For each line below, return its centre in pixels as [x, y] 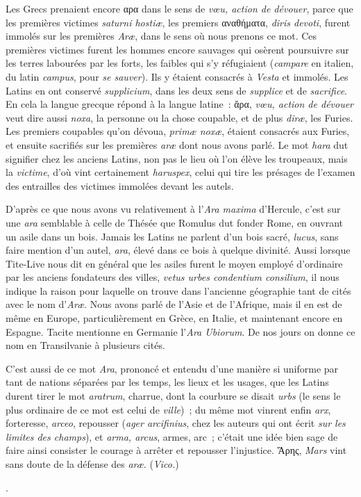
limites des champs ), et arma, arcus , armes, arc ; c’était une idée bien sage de [172, 436]
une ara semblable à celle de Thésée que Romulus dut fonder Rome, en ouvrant [175, 222]
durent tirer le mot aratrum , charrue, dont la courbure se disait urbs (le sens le [173, 396]
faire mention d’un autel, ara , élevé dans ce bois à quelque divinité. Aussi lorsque [178, 250]
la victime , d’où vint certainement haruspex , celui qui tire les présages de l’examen [180, 172]
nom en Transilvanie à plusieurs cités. [85, 345]
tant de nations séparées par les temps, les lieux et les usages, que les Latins [167, 382]
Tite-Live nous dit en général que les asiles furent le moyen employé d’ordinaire [174, 263]
